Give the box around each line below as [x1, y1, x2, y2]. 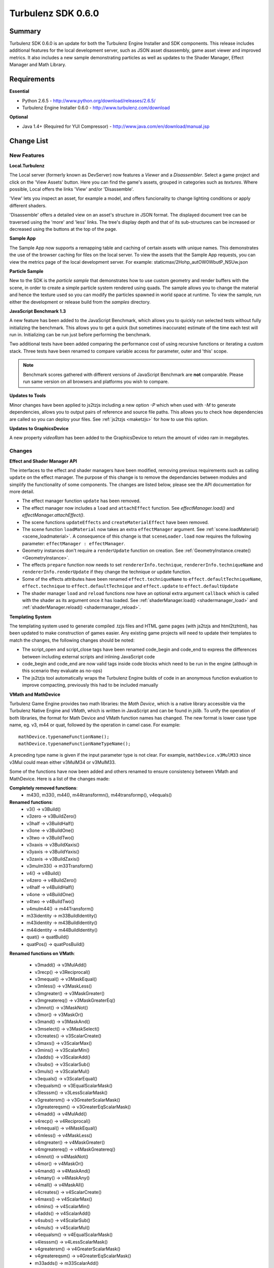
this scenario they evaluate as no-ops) [22, 667, 102, 674]
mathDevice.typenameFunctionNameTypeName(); [18, 741, 131, 747]
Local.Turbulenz [9, 162, 45, 168]
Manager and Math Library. [9, 61, 66, 68]
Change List [9, 136, 48, 145]
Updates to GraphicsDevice [9, 425, 68, 431]
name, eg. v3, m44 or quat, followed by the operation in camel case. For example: [9, 722, 181, 728]
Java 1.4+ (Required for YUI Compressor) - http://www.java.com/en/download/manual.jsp [22, 123, 210, 129]
